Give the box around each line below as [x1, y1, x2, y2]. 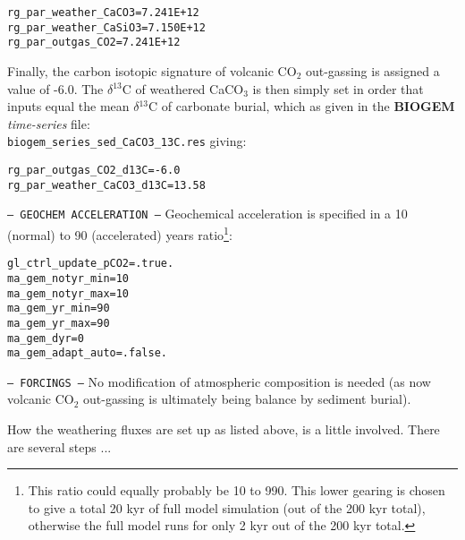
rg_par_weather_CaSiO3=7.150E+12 [7, 21, 206, 34]
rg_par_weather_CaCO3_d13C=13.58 [7, 178, 206, 192]
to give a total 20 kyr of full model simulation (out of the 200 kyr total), [28, 498, 426, 517]
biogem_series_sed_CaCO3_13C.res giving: [7, 132, 247, 150]
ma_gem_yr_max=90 [7, 316, 110, 330]
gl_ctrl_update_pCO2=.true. [7, 257, 174, 270]
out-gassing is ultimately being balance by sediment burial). [83, 390, 411, 408]
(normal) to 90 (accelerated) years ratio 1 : [7, 222, 232, 244]
